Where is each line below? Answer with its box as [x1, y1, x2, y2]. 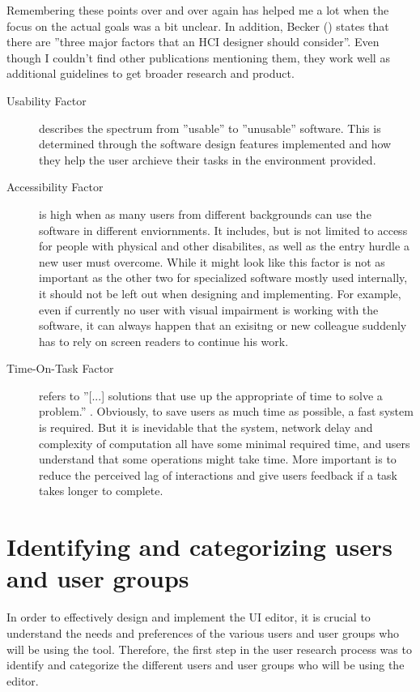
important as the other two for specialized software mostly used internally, [39, 269, 408, 286]
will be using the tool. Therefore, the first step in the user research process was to [6, 640, 412, 657]
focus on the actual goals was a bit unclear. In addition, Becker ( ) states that [6, 17, 389, 34]
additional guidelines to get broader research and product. [6, 65, 295, 82]
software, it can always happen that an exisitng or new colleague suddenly [39, 317, 407, 334]
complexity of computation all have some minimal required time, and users [39, 434, 410, 451]
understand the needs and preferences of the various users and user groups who [6, 624, 400, 641]
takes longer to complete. [39, 482, 163, 499]
